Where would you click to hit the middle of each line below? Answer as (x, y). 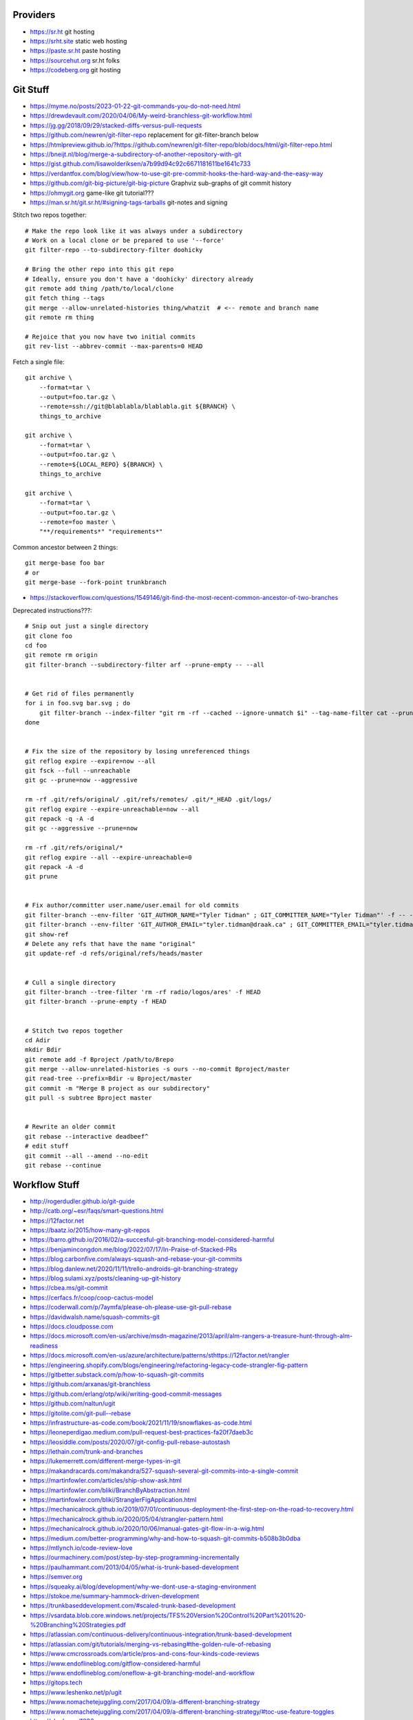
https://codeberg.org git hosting (75, 70)
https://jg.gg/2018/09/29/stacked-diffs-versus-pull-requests (116, 125)
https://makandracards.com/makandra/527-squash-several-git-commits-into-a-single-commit (164, 1471)
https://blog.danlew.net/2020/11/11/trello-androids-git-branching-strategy (134, 1269)
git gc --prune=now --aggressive (81, 780)
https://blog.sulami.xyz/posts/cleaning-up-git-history (106, 1278)
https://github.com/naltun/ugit (73, 1404)
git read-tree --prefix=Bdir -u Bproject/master (108, 1079)
